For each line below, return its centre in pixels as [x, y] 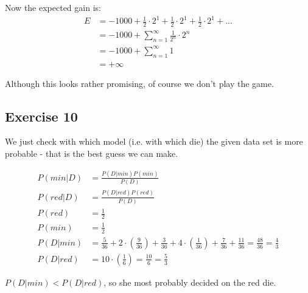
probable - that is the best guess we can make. [92, 153]
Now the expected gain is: [53, 7]
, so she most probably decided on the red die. [190, 282]
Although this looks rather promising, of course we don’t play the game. [139, 83]
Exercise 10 [41, 116]
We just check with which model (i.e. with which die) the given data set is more [154, 141]
